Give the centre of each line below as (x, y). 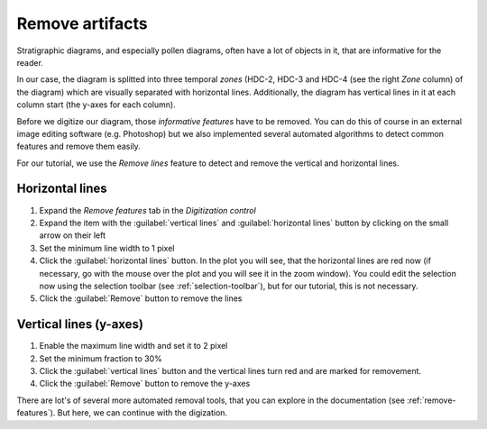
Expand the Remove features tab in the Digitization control (147, 210)
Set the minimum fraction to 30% (101, 358)
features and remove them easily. (79, 146)
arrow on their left (72, 235)
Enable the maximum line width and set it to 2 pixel (133, 346)
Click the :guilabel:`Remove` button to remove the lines (141, 298)
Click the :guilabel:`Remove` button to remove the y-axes (145, 384)
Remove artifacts (82, 23)
